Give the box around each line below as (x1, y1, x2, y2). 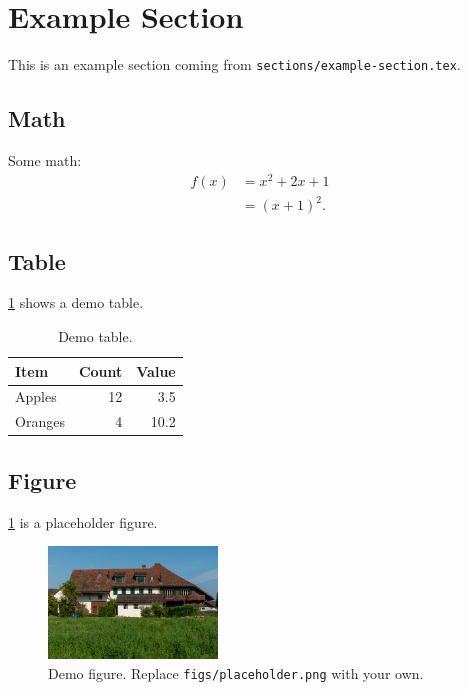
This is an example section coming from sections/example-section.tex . (8, 54, 461, 75)
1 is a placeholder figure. (8, 511, 158, 532)
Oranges (15, 411, 65, 432)
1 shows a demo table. (8, 292, 144, 313)
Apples (15, 386, 57, 407)
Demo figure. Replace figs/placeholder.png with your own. (48, 662, 424, 683)
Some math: (8, 149, 82, 170)
